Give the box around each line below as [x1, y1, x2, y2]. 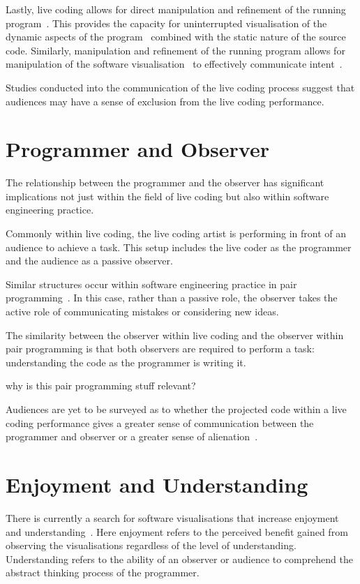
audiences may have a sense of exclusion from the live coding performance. [6, 93, 324, 108]
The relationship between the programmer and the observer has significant [6, 175, 324, 190]
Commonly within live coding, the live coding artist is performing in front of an [6, 226, 347, 241]
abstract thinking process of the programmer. [6, 565, 200, 580]
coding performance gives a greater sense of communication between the [6, 415, 314, 430]
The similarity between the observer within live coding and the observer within [6, 327, 344, 342]
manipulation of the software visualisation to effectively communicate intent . [6, 57, 343, 71]
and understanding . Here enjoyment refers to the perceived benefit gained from [6, 524, 348, 539]
